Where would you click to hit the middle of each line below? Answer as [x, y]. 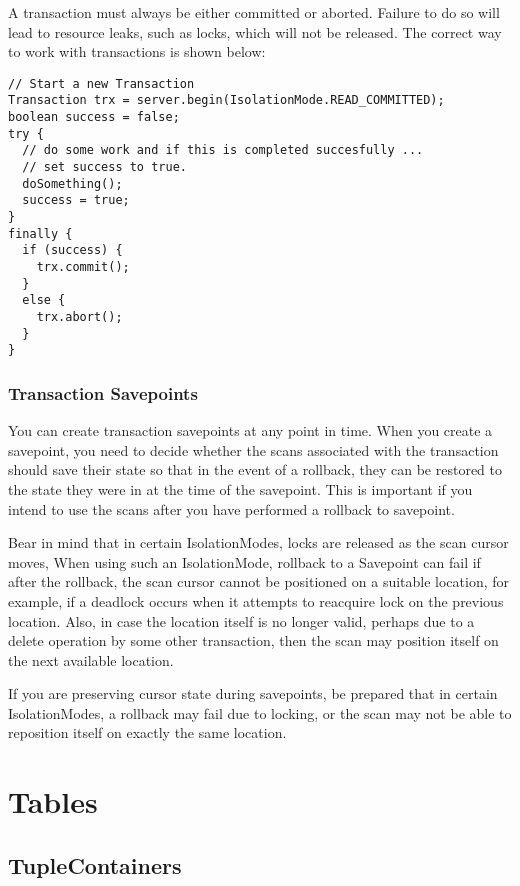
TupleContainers [95, 864]
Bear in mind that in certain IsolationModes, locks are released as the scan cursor [258, 542]
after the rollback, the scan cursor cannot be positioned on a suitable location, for [259, 581]
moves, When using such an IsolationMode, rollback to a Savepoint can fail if [244, 561]
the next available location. [91, 659]
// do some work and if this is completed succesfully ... [223, 150]
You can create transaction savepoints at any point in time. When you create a [250, 430]
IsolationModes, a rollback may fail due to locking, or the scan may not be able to [260, 712]
